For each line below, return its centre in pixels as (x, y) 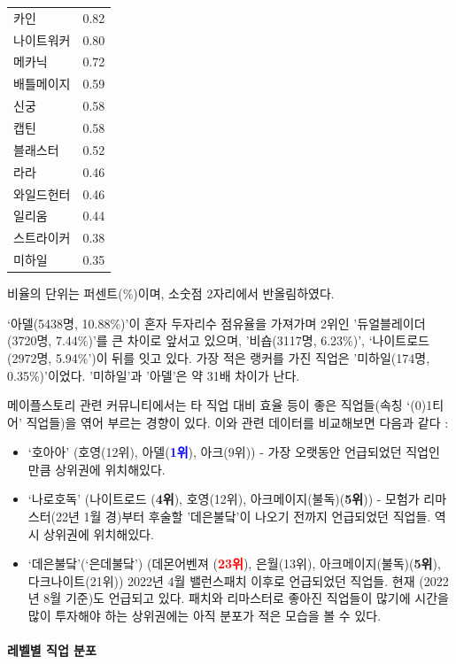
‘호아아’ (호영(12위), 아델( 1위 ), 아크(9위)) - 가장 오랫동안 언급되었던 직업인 (234, 452)
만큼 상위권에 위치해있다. (97, 469)
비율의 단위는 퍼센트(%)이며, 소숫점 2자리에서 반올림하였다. (171, 293)
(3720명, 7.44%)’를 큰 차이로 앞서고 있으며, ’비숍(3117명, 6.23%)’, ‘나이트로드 (218, 340)
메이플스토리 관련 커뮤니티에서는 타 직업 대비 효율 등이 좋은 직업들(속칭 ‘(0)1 (220, 405)
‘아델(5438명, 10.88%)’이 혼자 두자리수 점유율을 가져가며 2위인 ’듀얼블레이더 (216, 323)
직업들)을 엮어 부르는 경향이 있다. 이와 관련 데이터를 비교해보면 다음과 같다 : (237, 422)
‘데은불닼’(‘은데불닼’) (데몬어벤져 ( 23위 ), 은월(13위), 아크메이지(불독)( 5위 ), (234, 564)
